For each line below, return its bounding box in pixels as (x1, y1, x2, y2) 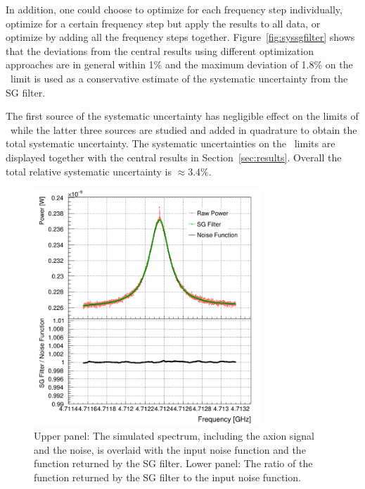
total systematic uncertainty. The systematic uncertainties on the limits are (6, 136, 335, 151)
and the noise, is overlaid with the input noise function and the (34, 442, 306, 457)
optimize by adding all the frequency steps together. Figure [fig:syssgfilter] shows (6, 30, 355, 44)
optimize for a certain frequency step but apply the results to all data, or (6, 16, 321, 30)
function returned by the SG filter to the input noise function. (34, 469, 301, 484)
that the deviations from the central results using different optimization (6, 43, 314, 58)
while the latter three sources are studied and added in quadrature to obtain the (10, 122, 357, 137)
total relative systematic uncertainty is (6, 163, 172, 178)
